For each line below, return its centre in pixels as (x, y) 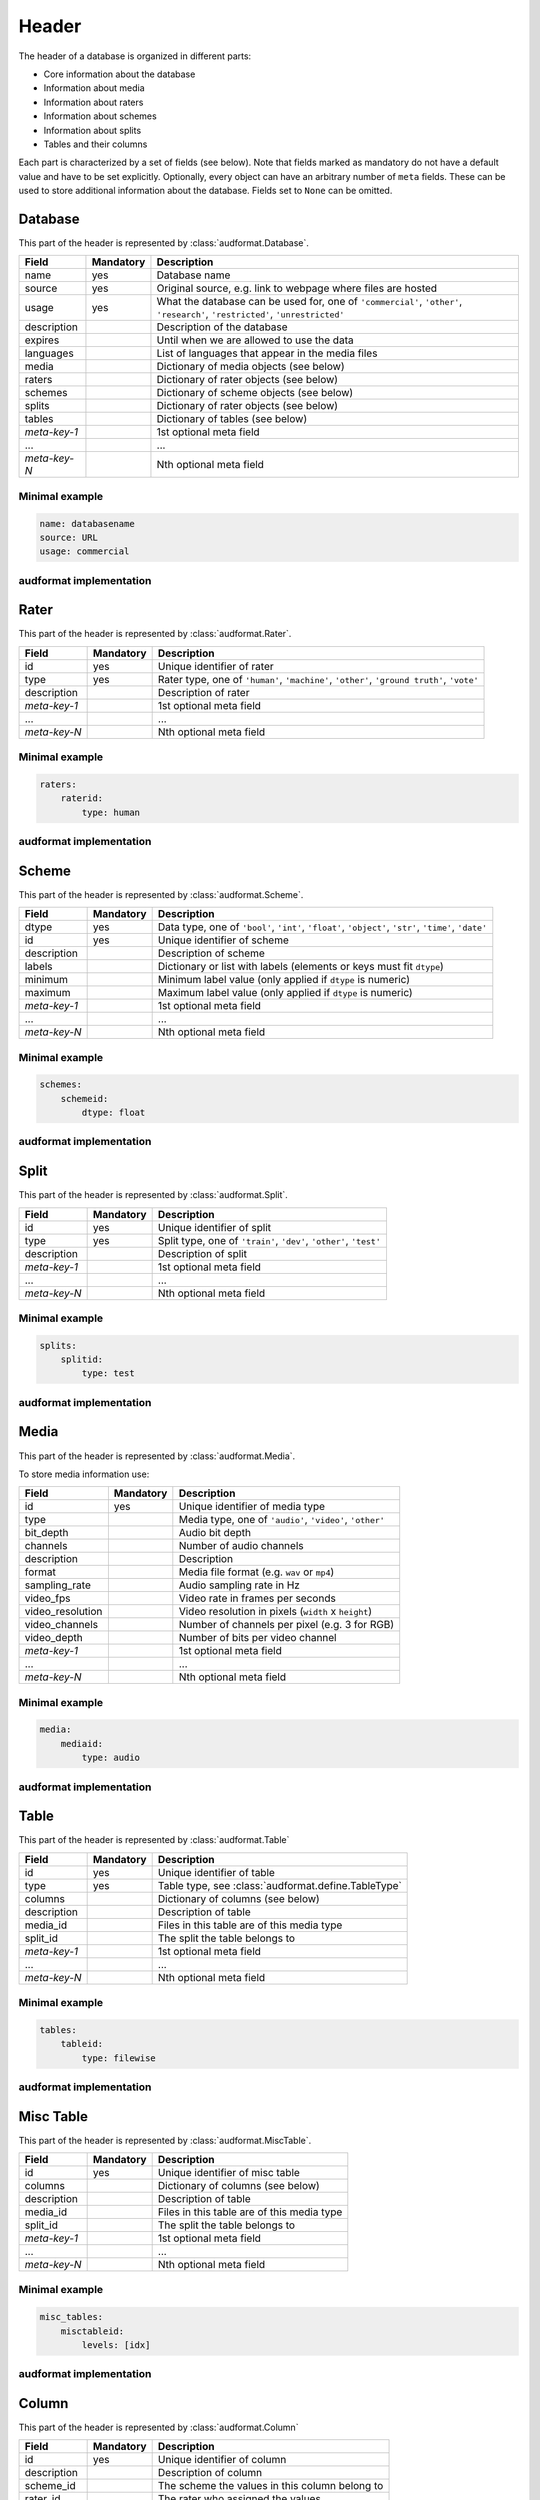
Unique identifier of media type (251, 1507)
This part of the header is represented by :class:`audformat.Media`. (157, 1456)
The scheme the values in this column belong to (270, 2486)
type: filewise (119, 2058)
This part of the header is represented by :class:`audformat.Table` (154, 1840)
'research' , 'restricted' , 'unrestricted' (250, 314)
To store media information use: (84, 1474)
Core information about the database (119, 74)
